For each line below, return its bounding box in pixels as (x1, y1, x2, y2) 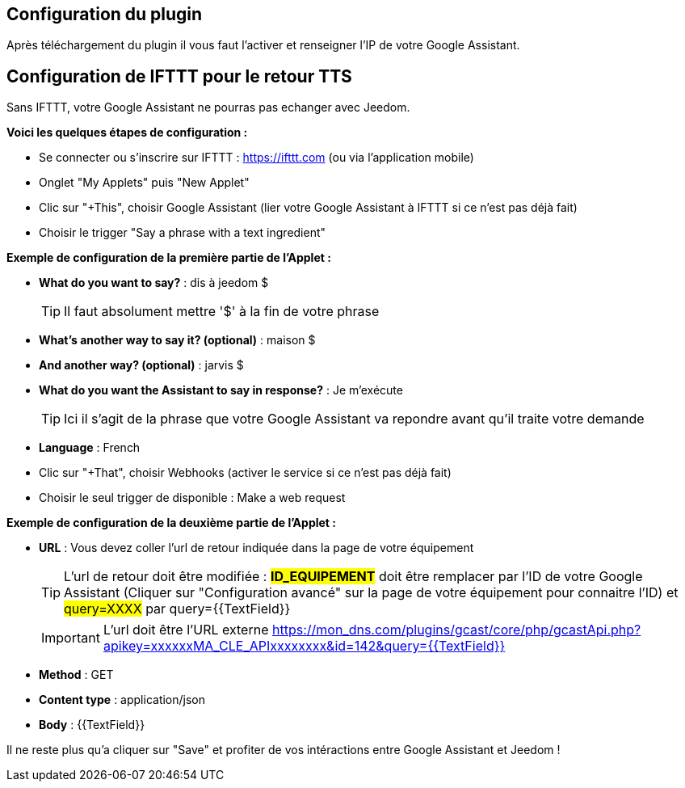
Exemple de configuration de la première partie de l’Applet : (6, 251, 331, 265)
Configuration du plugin (6, 4, 203, 24)
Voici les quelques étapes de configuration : (6, 125, 248, 140)
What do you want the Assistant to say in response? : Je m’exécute (39, 383, 403, 398)
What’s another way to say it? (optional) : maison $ (39, 333, 316, 348)
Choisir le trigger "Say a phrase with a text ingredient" (39, 225, 326, 240)
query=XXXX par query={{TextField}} (64, 600, 291, 617)
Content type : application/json (39, 693, 206, 707)
